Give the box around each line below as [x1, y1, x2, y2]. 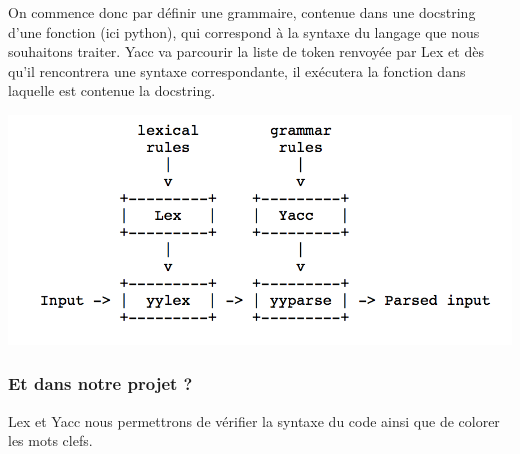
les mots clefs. [8, 430, 93, 451]
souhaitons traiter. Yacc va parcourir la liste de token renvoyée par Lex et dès [8, 41, 484, 62]
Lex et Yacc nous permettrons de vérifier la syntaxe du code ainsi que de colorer [8, 410, 500, 431]
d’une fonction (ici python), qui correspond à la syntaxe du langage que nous [8, 21, 480, 42]
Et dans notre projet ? [8, 371, 193, 396]
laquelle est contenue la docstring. [8, 80, 216, 101]
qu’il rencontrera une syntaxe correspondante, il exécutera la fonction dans [8, 60, 466, 81]
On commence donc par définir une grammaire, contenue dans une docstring [8, 2, 476, 22]
